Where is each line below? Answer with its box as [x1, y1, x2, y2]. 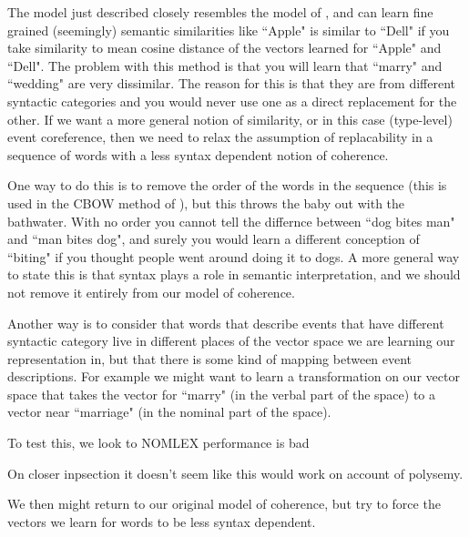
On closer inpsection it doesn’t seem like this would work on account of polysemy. [7, 463, 464, 482]
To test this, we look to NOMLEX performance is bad [7, 433, 310, 452]
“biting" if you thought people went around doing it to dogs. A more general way [7, 247, 460, 266]
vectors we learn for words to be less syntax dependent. [7, 512, 316, 531]
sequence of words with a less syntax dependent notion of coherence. [7, 145, 389, 164]
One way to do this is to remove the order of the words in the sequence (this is [7, 176, 447, 195]
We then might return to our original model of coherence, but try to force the [7, 494, 441, 513]
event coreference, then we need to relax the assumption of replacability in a [7, 127, 433, 147]
